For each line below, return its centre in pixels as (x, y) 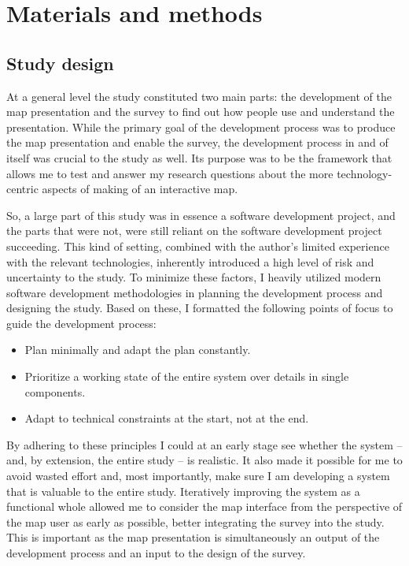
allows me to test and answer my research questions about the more (170, 173)
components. (55, 391)
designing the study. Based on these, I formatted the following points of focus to (200, 308)
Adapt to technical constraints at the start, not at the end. (167, 418)
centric (22, 189)
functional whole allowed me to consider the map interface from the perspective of (204, 506)
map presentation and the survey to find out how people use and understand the (201, 112)
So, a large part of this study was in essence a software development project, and (201, 215)
